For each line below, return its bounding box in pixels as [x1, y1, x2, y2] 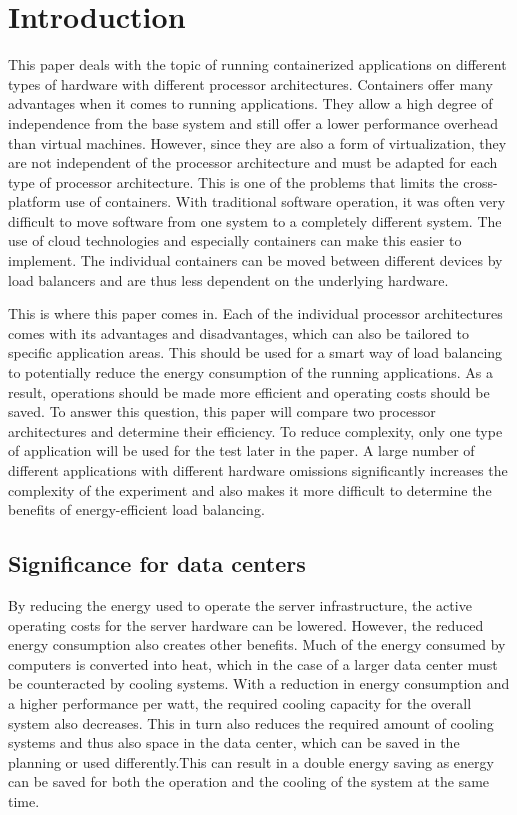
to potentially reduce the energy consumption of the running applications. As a [8, 362, 493, 383]
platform [8, 191, 61, 212]
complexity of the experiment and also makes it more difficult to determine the [8, 479, 492, 500]
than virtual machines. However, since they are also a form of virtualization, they [8, 132, 507, 153]
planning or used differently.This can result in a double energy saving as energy [8, 751, 494, 772]
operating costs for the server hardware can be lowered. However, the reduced [8, 614, 484, 635]
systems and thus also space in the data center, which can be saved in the [8, 732, 460, 753]
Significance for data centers [8, 548, 306, 579]
